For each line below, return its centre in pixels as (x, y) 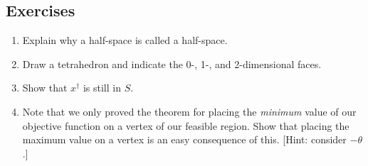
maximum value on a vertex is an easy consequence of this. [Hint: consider (184, 139)
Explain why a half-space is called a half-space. (125, 40)
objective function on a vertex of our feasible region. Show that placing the (186, 125)
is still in (102, 88)
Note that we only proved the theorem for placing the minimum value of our (189, 111)
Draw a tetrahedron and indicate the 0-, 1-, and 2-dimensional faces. (172, 63)
